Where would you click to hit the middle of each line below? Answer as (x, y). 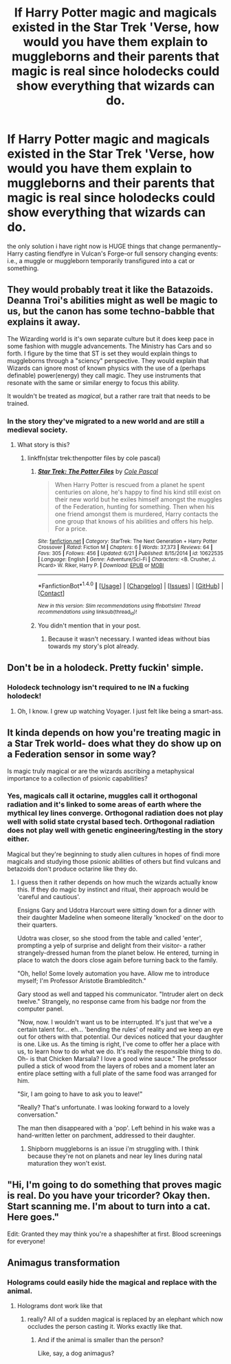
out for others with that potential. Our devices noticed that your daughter (120, 1036)
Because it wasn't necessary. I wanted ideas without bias (129, 639)
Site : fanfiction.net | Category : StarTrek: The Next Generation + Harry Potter (128, 541)
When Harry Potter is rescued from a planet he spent (130, 485)
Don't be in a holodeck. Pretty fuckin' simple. (106, 668)
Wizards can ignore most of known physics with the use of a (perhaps (107, 368)
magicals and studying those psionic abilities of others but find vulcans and (114, 861)
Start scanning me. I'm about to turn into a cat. (109, 1207)
